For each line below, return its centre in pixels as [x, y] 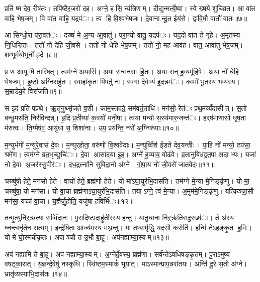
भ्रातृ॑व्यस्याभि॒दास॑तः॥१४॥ [36, 274]
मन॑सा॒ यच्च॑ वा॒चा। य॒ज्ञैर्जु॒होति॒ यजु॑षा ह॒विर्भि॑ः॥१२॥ [69, 200]
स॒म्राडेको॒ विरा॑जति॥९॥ [33, 91]
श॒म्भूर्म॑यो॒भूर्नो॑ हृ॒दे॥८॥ [31, 54]
